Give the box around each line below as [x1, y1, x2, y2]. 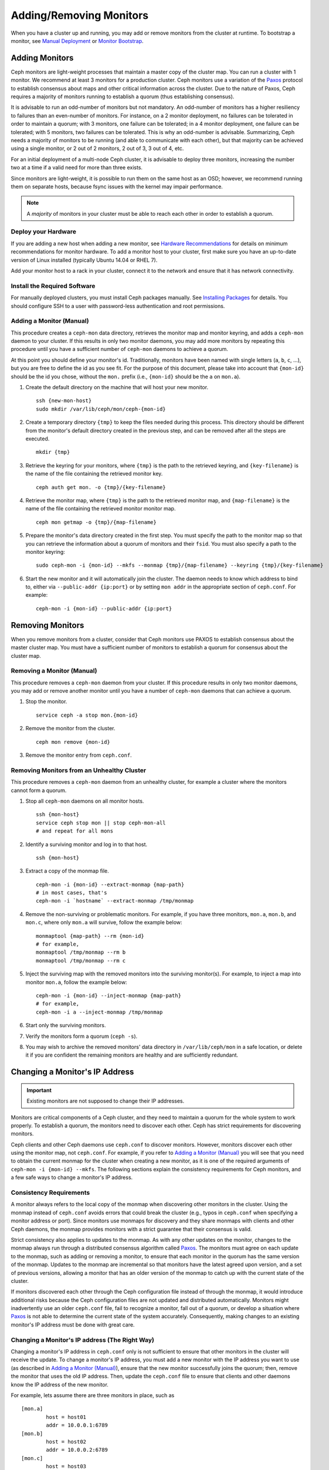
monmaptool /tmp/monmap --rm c [36, 957, 126, 964]
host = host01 [46, 1414, 87, 1420]
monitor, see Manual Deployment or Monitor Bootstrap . [11, 37, 144, 44]
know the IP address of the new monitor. [11, 1381, 108, 1388]
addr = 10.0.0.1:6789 [46, 1422, 108, 1429]
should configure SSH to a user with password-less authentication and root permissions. [11, 302, 225, 309]
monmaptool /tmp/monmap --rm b [36, 949, 126, 955]
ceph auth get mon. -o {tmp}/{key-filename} [36, 484, 167, 490]
